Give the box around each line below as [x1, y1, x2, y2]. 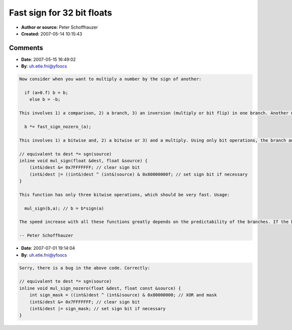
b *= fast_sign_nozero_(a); [24, 124, 91, 129]
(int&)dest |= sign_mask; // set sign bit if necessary [29, 306, 166, 311]
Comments [9, 44, 43, 52]
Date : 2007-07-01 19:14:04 [21, 245, 75, 251]
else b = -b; [29, 97, 61, 102]
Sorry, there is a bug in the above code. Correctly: [19, 265, 150, 271]
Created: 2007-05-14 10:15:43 [21, 31, 82, 36]
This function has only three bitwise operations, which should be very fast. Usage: [19, 192, 230, 197]
